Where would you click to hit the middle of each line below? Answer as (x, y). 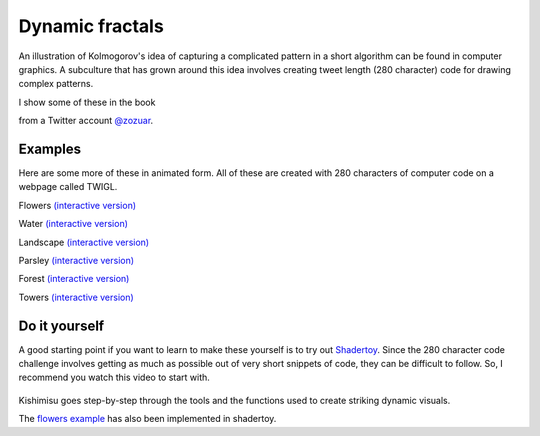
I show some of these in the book (87, 102)
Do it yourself (61, 325)
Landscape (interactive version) (84, 242)
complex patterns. (56, 84)
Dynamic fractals (91, 26)
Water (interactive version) (73, 224)
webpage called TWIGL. (68, 187)
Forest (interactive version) (74, 279)
